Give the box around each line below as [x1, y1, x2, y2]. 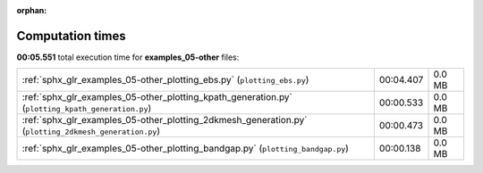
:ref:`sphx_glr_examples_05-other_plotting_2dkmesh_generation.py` [21, 114, 308, 127]
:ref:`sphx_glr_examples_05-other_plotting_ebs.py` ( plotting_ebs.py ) [21, 74, 309, 86]
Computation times [16, 28, 126, 44]
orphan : [16, 5, 47, 15]
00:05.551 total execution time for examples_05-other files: [16, 52, 240, 62]
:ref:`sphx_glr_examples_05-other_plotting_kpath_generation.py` [21, 91, 292, 103]
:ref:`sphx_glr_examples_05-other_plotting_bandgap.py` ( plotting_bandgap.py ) [21, 143, 349, 155]
